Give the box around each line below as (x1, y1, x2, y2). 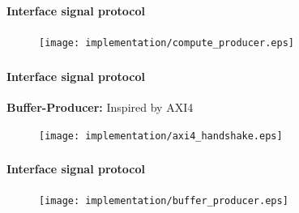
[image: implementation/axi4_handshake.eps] (39, 130, 283, 142)
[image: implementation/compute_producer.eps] (39, 37, 294, 49)
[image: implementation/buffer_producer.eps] (39, 195, 288, 207)
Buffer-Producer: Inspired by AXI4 (6, 98, 194, 115)
